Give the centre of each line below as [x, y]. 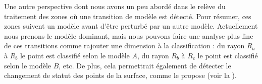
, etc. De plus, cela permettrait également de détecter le [145, 65]
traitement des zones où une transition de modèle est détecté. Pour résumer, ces [128, 16]
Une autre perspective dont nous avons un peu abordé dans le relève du [115, 6]
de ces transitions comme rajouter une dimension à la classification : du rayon [124, 46]
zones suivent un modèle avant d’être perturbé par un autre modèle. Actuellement [131, 26]
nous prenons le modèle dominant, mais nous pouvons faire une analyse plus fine [129, 35]
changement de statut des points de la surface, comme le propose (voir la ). [120, 75]
